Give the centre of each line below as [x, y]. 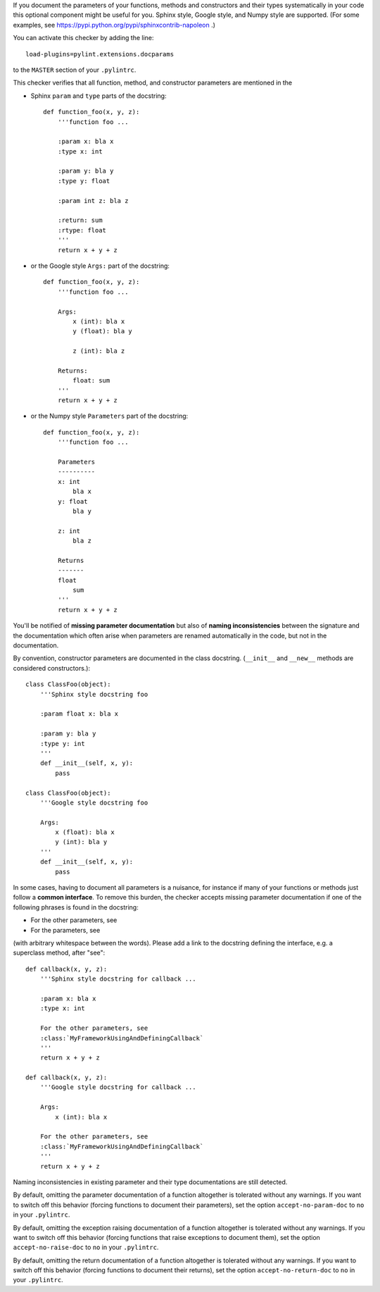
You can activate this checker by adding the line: [83, 38]
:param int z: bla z [93, 200]
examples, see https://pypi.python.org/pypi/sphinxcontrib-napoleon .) [114, 25]
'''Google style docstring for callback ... [118, 1087]
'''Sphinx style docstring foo [94, 694]
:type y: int [62, 744]
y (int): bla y [81, 842]
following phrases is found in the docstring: [76, 907]
